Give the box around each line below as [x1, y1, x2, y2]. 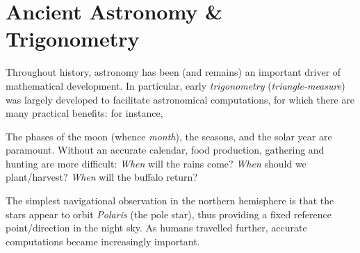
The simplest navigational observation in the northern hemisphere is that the [6, 193, 334, 208]
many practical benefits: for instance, [6, 106, 163, 120]
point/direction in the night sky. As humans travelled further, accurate [6, 220, 307, 235]
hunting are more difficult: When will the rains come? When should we [6, 156, 306, 170]
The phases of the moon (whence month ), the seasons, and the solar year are [6, 129, 332, 143]
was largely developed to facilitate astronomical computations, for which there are [6, 92, 355, 106]
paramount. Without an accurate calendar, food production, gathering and [6, 142, 325, 157]
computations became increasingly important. [6, 234, 200, 248]
